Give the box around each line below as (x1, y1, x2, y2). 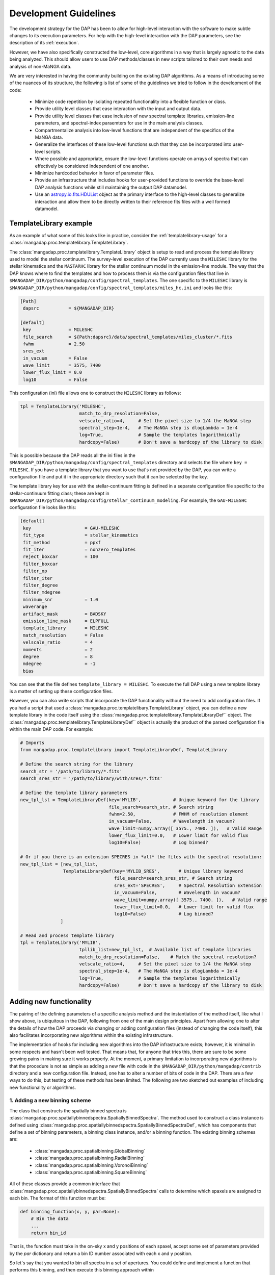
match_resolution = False (23, 632, 104, 638)
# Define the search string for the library (20, 761, 133, 767)
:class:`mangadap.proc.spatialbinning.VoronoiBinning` (35, 1162, 149, 1168)
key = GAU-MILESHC (23, 525, 120, 531)
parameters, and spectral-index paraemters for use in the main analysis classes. (35, 120, 204, 126)
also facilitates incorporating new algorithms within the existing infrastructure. (9, 1032, 173, 1038)
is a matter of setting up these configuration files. (9, 688, 113, 695)
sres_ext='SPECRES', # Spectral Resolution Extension (114, 882, 262, 888)
